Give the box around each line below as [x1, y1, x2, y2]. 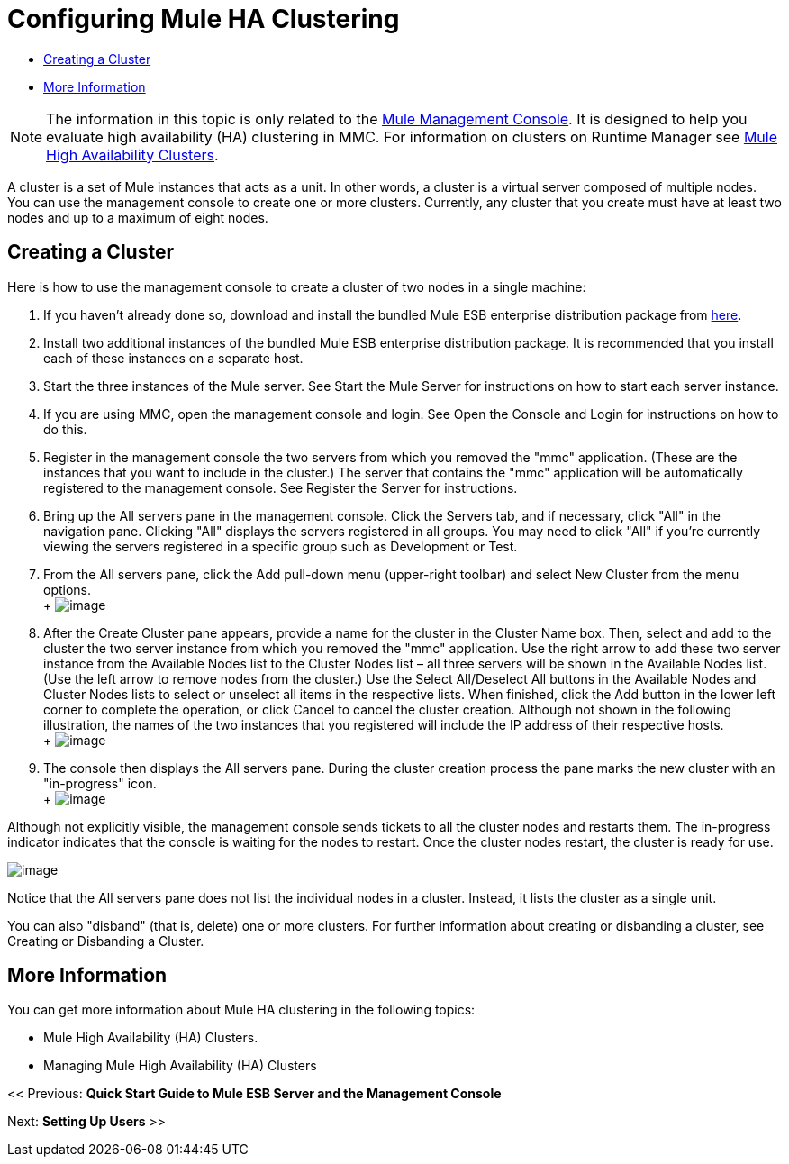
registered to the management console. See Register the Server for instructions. [43, 479, 518, 496]
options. [43, 581, 92, 597]
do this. [43, 421, 87, 437]
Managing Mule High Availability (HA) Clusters [43, 1058, 317, 1074]
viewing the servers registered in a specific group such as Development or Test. [43, 538, 518, 554]
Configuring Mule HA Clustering [7, 4, 400, 34]
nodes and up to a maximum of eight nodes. [7, 209, 268, 225]
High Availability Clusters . [46, 145, 219, 164]
